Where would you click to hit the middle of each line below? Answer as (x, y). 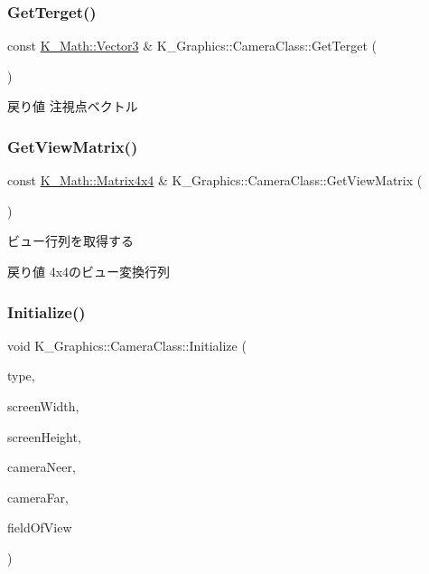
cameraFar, (38, 497)
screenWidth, (43, 406)
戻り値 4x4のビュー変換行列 (89, 271)
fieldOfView (40, 527)
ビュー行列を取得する (70, 241)
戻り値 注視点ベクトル (73, 106)
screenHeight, (44, 436)
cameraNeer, (42, 467)
